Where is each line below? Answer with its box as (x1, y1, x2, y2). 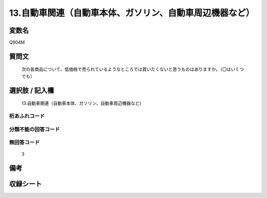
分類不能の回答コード (9, 126, 60, 133)
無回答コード (9, 139, 40, 146)
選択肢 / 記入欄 (9, 86, 54, 95)
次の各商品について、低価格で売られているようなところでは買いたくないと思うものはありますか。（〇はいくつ (21, 66, 244, 72)
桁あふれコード (9, 113, 45, 120)
